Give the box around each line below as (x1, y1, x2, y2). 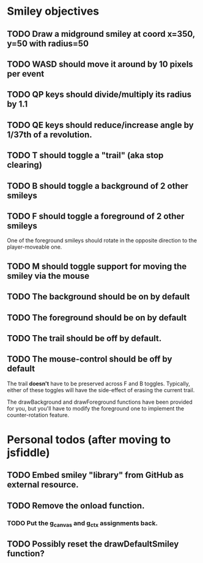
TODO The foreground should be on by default (7, 312, 187, 323)
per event (7, 69, 45, 79)
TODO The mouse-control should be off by (7, 354, 172, 365)
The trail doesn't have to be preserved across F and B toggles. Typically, (7, 380, 190, 387)
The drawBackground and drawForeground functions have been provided (7, 398, 193, 406)
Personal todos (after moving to (7, 433, 171, 447)
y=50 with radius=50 (7, 38, 89, 48)
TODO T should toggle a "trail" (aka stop (7, 150, 164, 161)
